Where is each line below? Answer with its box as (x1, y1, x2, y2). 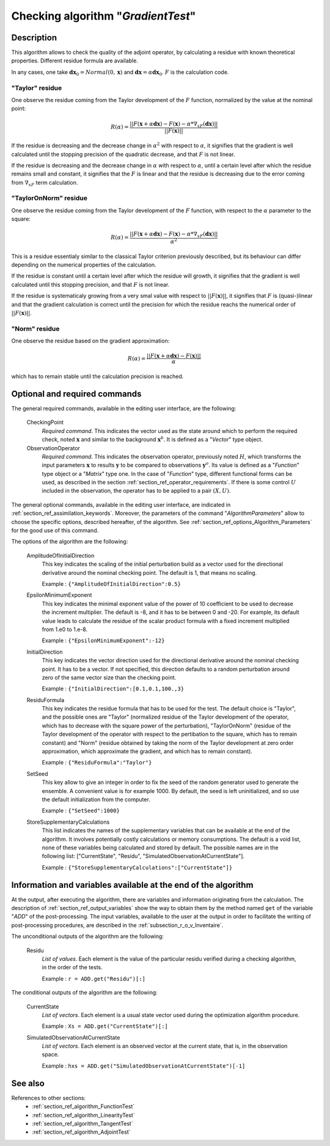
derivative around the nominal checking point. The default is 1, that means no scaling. (42, 569, 257, 576)
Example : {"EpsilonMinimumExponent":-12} (42, 637, 165, 645)
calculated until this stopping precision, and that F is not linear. (11, 281, 170, 288)
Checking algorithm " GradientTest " (11, 9, 196, 23)
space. (42, 1051, 59, 1058)
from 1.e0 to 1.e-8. (42, 626, 88, 633)
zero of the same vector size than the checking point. (42, 673, 177, 681)
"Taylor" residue (11, 83, 62, 92)
